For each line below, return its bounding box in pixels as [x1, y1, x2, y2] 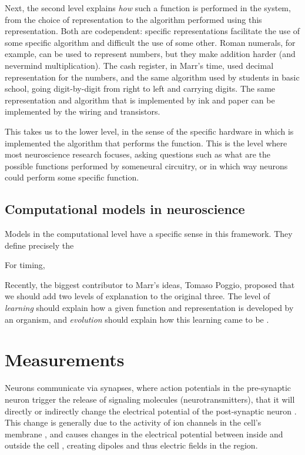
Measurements [5, 347, 125, 372]
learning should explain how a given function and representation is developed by [5, 302, 294, 314]
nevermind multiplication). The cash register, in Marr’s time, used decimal [5, 59, 274, 71]
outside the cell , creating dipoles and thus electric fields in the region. [5, 439, 258, 451]
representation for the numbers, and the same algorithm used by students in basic [5, 71, 300, 83]
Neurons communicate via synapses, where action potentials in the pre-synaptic [5, 382, 291, 394]
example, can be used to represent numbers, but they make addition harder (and [5, 48, 296, 60]
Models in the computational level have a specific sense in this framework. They [5, 227, 293, 240]
